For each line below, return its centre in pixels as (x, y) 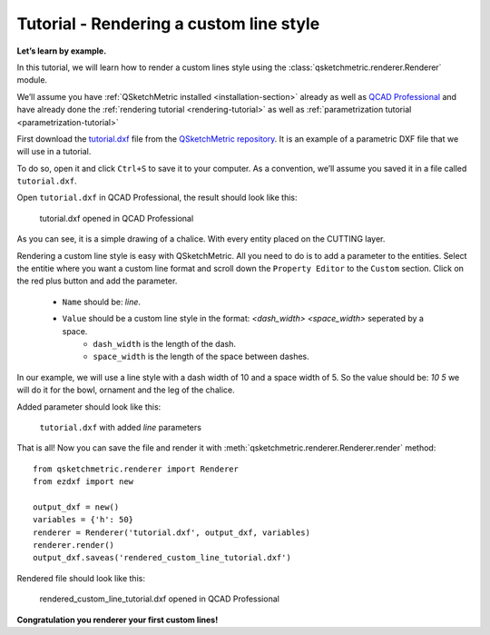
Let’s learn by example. (62, 51)
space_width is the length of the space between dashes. (201, 357)
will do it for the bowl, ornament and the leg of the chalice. (126, 390)
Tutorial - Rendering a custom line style (168, 24)
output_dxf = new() (76, 507)
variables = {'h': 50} (83, 520)
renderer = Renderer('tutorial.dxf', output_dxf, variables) (171, 532)
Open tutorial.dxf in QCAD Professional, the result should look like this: (157, 198)
